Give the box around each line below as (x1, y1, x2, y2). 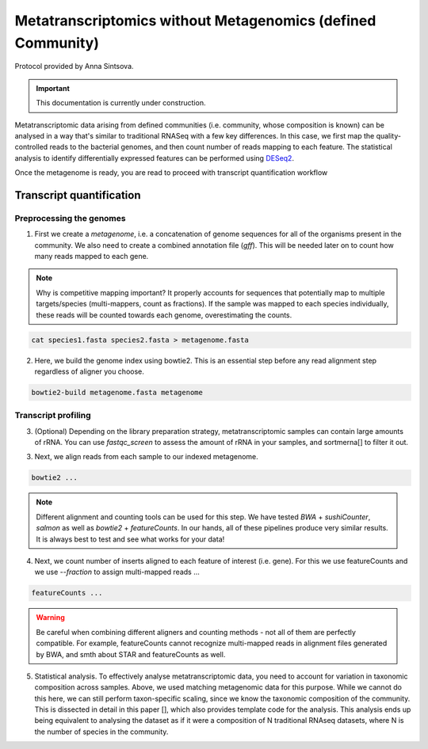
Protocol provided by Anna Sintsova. (14, 62, 134, 71)
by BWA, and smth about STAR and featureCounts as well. (36, 649, 226, 659)
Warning (36, 613, 65, 622)
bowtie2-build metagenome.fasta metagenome (31, 388, 204, 397)
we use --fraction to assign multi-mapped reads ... (34, 567, 200, 577)
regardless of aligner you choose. (34, 367, 144, 376)
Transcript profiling (14, 410, 91, 421)
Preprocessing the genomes (14, 212, 126, 223)
